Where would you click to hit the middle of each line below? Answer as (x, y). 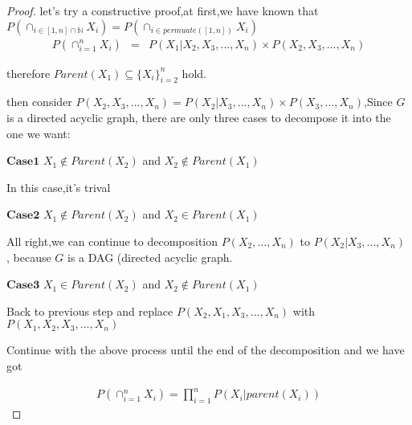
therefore (29, 73)
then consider (39, 102)
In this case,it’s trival (59, 187)
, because (29, 257)
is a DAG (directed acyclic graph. (150, 257)
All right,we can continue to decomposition (112, 241)
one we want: (39, 133)
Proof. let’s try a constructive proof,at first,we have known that (163, 10)
